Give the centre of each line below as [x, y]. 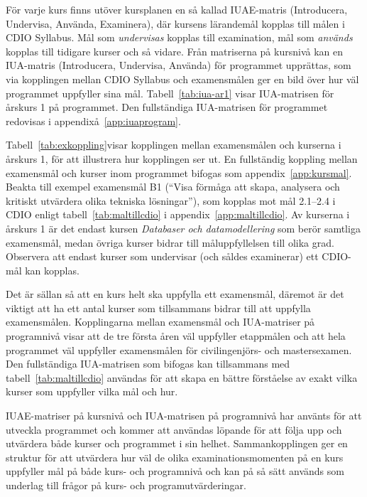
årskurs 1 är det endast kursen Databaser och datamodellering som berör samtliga [183, 228]
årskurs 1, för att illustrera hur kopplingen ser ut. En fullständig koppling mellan [182, 158]
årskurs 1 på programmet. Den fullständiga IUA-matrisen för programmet [167, 107]
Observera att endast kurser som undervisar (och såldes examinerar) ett [162, 256]
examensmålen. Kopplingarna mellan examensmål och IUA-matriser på [160, 322]
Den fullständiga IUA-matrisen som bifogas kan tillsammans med [148, 364]
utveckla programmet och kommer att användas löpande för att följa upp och [174, 429]
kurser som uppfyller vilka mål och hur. [92, 391]
